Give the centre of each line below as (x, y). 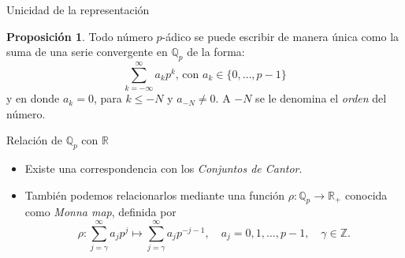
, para (108, 98)
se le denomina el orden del (321, 98)
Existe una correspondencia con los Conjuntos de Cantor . (163, 168)
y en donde (33, 98)
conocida (366, 194)
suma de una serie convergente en (87, 52)
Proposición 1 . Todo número (80, 36)
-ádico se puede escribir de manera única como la (281, 36)
